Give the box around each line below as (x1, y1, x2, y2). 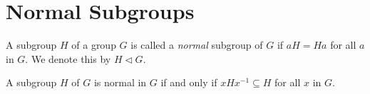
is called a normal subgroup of (130, 37, 263, 52)
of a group (71, 37, 116, 52)
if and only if (160, 75, 217, 90)
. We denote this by (25, 51, 111, 66)
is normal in (93, 75, 147, 90)
